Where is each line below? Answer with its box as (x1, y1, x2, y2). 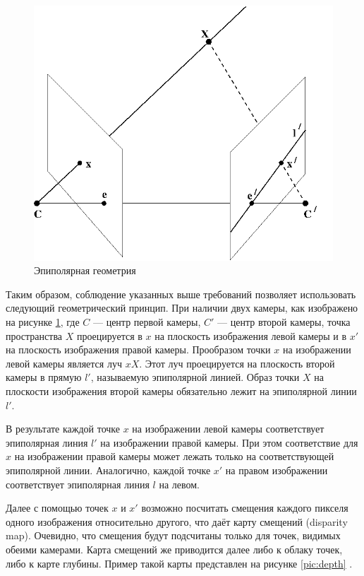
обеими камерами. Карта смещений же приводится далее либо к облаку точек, (6, 541, 343, 556)
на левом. (159, 476, 200, 491)
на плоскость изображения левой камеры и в (154, 328, 347, 343)
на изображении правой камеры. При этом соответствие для (100, 435, 358, 449)
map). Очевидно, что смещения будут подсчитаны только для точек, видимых (6, 528, 341, 543)
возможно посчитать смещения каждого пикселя (141, 500, 348, 515)
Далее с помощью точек (6, 500, 109, 515)
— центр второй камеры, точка (217, 315, 351, 329)
